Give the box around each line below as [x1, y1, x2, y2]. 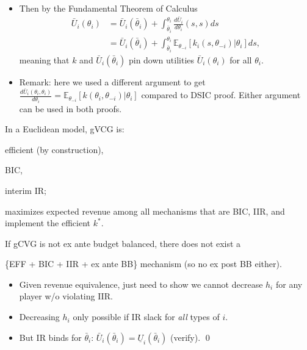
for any [275, 277, 303, 290]
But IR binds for [19, 330, 82, 343]
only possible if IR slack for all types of [73, 310, 220, 323]
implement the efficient [5, 216, 90, 229]
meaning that [19, 53, 70, 66]
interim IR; [5, 184, 46, 196]
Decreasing [19, 310, 60, 323]
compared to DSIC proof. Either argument [141, 88, 301, 101]
